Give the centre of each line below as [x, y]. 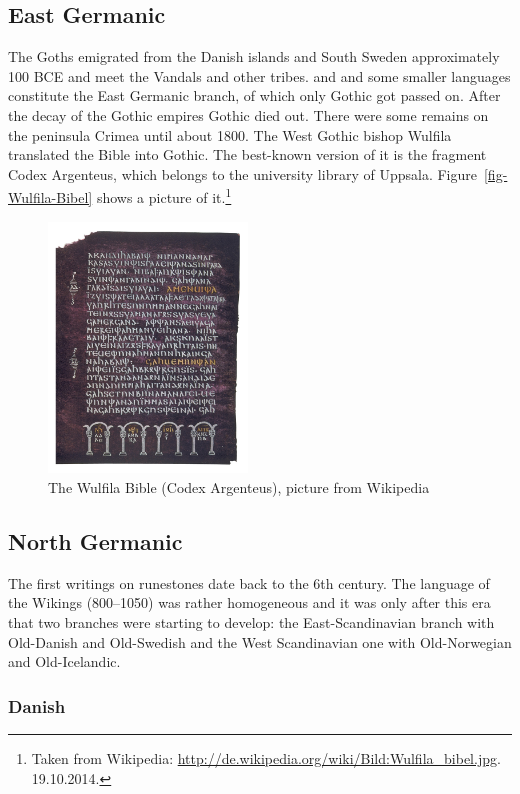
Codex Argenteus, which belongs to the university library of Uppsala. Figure [242, 173]
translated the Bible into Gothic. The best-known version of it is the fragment [247, 154]
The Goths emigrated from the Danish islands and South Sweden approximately [254, 56]
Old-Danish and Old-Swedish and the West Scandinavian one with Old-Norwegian [260, 641]
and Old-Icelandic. [64, 661]
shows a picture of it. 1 [164, 196]
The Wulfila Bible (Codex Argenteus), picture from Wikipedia [239, 487]
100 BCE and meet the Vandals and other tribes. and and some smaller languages [259, 75]
